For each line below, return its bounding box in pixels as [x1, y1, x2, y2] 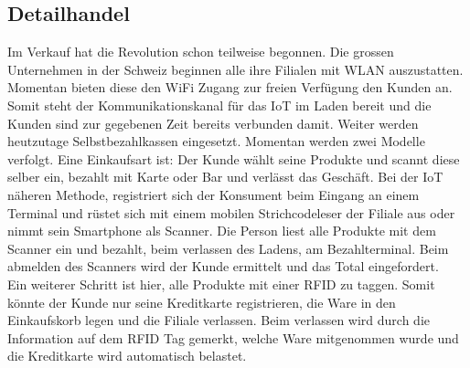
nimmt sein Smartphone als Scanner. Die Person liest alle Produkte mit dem [7, 221, 436, 240]
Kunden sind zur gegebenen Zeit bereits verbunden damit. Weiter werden [7, 113, 419, 132]
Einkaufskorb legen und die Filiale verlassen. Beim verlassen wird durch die [7, 310, 431, 330]
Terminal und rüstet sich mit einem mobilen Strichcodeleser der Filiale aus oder [7, 203, 455, 222]
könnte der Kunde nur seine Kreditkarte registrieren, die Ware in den [7, 292, 396, 311]
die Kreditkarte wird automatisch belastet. [7, 346, 247, 365]
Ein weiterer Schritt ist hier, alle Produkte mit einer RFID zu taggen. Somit [7, 274, 435, 293]
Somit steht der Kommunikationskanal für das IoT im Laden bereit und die [7, 95, 432, 114]
